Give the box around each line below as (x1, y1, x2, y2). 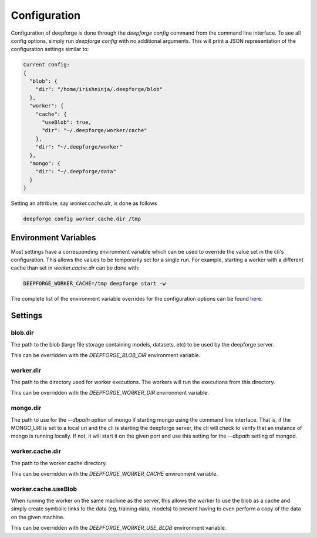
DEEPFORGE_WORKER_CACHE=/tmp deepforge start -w (23, 280, 166, 287)
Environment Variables (11, 233, 96, 243)
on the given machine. (11, 513, 65, 520)
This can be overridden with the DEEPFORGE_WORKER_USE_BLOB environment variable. (11, 524, 227, 532)
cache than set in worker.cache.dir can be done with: (11, 264, 140, 271)
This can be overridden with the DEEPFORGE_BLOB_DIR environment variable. (11, 351, 201, 358)
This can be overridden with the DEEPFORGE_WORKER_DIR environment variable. (11, 389, 210, 396)
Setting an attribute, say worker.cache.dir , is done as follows (11, 200, 158, 207)
